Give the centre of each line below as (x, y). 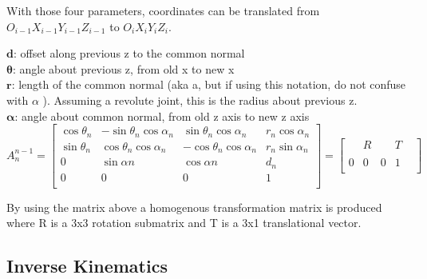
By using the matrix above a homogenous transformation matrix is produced (194, 207)
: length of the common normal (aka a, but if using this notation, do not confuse (209, 84)
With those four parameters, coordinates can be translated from (163, 10)
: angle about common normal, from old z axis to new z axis (162, 116)
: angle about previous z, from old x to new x (123, 68)
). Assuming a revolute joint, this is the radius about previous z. (200, 100)
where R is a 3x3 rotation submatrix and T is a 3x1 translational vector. (184, 223)
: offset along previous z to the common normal (129, 53)
